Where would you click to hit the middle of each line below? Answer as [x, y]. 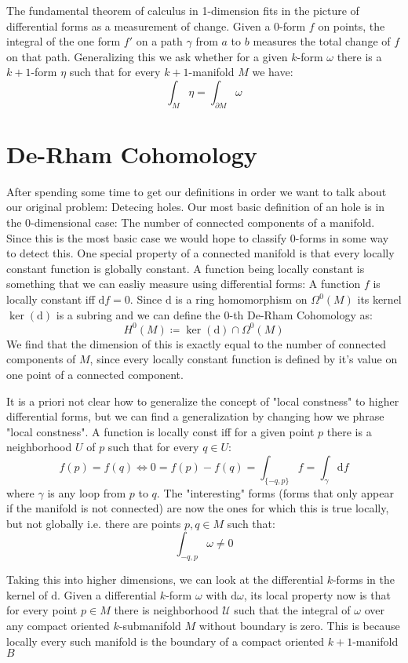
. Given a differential [107, 594]
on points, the [352, 25]
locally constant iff [51, 299]
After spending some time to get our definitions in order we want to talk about [197, 191]
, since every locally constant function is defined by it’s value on [244, 359]
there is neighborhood [166, 610]
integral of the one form [64, 41]
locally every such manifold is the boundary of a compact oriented [166, 641]
